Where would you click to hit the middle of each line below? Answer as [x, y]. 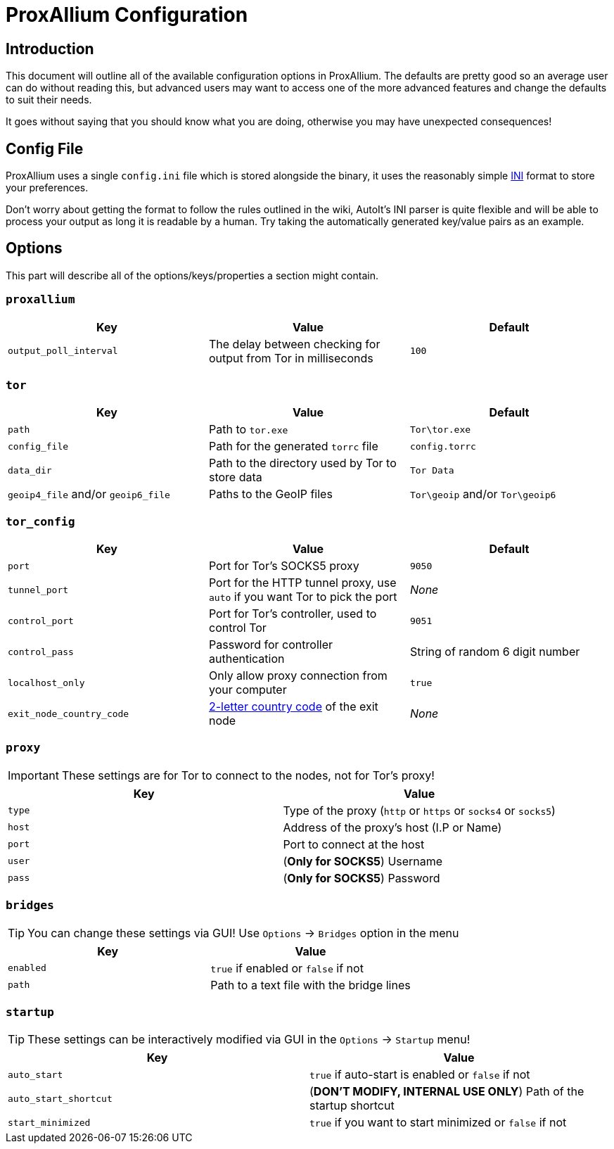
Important [33, 775]
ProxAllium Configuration [127, 15]
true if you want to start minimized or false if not [438, 1123]
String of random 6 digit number [495, 652]
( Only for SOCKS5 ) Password [362, 878]
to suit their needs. [49, 100]
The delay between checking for [294, 344]
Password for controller [270, 645]
